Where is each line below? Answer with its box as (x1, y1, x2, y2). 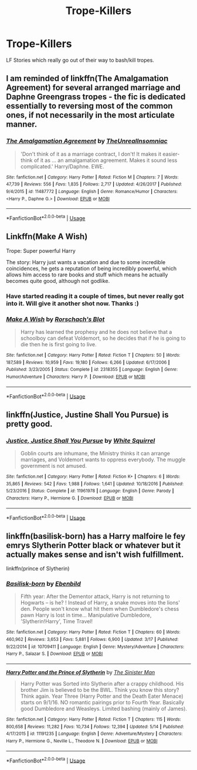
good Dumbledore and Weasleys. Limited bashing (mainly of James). (20, 705, 188, 712)
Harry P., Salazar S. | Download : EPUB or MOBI (6, 651, 103, 657)
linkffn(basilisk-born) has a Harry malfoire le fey (6, 531, 186, 541)
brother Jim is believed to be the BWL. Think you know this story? (20, 686, 179, 693)
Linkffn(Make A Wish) (6, 232, 88, 242)
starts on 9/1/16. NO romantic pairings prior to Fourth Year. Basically (20, 698, 185, 705)
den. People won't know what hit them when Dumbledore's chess (20, 606, 179, 613)
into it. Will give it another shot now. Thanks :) (6, 299, 139, 308)
